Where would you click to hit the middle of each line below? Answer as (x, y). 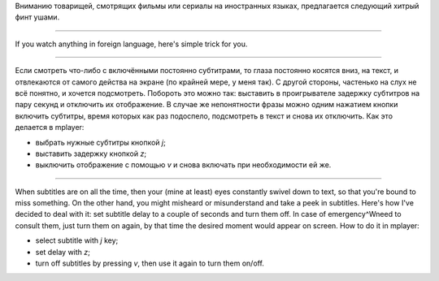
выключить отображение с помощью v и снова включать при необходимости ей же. (183, 165)
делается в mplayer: (50, 128)
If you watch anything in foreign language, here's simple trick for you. (131, 44)
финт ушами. (37, 17)
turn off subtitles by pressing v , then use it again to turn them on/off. (150, 263)
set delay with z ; (63, 252)
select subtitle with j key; (77, 240)
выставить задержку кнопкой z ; (91, 153)
